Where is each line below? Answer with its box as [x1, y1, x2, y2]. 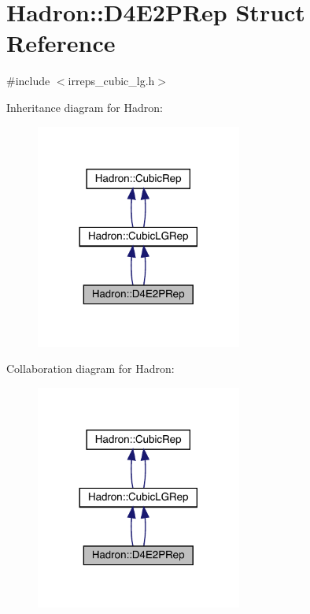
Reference [6, 27, 116, 59]
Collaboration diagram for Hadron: [6, 360, 175, 377]
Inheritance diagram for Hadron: [6, 99, 163, 115]
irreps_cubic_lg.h [68, 73, 155, 89]
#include [6, 73, 50, 89]
